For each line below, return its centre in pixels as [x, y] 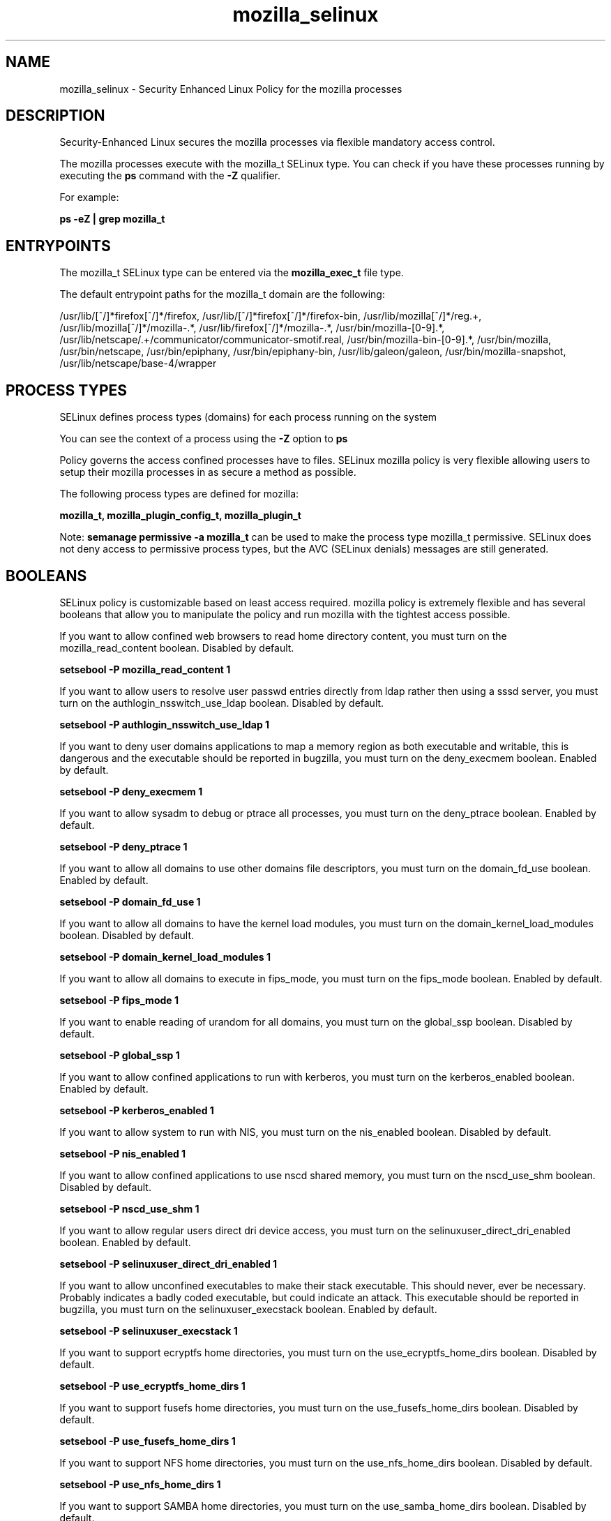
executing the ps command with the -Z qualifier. [170, 176]
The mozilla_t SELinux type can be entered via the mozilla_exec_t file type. [232, 273]
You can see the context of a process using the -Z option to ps [204, 439]
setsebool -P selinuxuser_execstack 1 [149, 1331]
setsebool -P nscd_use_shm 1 [129, 1208]
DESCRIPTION [55, 116]
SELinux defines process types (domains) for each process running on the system [248, 417]
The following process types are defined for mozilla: [179, 494]
